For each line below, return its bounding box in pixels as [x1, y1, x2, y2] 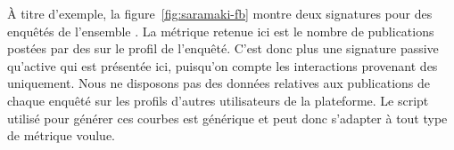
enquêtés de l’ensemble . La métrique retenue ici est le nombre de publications [7, 21, 434, 40]
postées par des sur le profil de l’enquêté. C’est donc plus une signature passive [7, 39, 439, 58]
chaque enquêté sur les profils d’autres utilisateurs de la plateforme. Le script [7, 91, 429, 109]
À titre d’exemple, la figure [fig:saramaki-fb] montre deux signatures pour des [7, 4, 433, 22]
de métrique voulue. [7, 126, 115, 145]
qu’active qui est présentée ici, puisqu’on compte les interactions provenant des [7, 56, 438, 75]
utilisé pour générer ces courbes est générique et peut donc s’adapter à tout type [7, 108, 448, 127]
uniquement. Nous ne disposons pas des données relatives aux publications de [7, 74, 431, 92]
